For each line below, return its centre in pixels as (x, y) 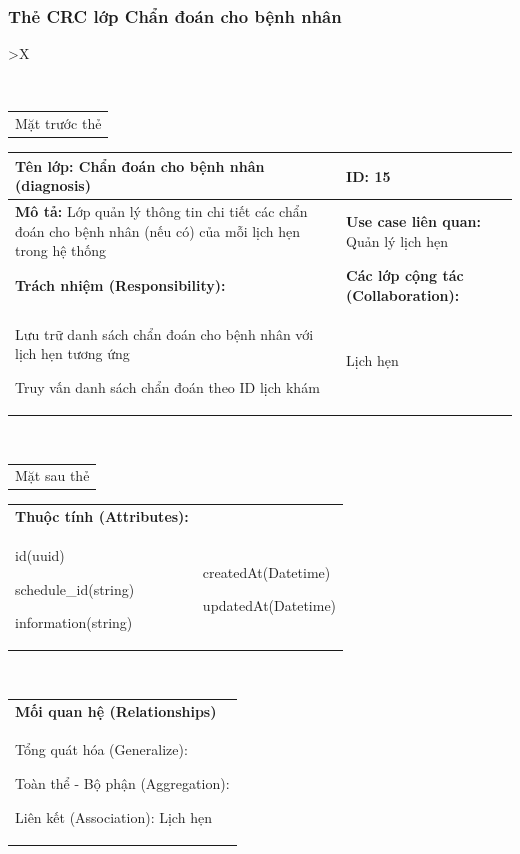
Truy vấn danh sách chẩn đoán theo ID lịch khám (167, 386)
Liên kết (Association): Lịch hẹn (113, 816)
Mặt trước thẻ (58, 123)
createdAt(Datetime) (266, 571)
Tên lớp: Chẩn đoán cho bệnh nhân (140, 165)
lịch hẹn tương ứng (72, 353)
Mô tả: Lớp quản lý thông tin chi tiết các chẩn (161, 211)
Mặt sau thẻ (52, 475)
